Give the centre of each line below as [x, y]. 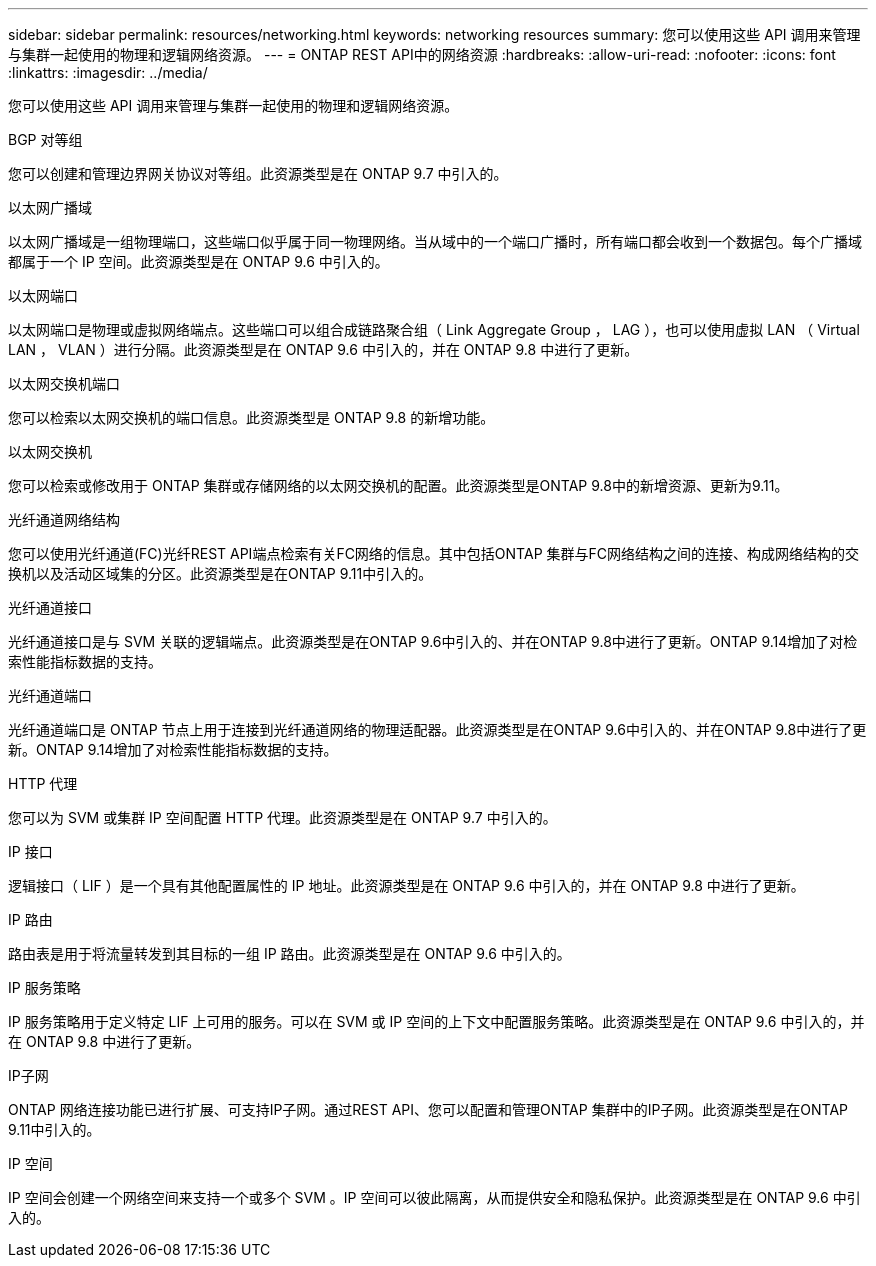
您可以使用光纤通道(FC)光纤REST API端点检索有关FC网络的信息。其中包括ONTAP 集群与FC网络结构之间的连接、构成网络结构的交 [433, 553]
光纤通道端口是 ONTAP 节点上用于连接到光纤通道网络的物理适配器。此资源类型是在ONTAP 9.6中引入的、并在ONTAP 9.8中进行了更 [437, 729]
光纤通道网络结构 [64, 519]
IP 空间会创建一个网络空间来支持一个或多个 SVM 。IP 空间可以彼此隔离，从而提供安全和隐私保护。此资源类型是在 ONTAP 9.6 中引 [434, 1197]
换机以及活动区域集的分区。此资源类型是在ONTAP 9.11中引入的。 [220, 573]
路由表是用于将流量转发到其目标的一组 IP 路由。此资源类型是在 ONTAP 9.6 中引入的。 [289, 953]
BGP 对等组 [45, 139]
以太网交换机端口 [64, 383]
